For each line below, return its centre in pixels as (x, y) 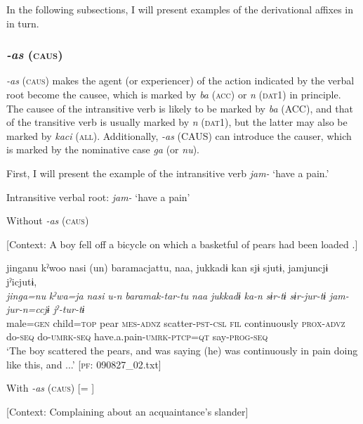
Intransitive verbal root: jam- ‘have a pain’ (98, 197)
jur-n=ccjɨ (28, 309)
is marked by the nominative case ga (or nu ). (103, 149)
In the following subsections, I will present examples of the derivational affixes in (180, 9)
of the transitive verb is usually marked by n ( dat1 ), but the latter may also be (177, 122)
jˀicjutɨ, (22, 281)
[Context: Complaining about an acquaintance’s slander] (127, 411)
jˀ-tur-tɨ (69, 309)
